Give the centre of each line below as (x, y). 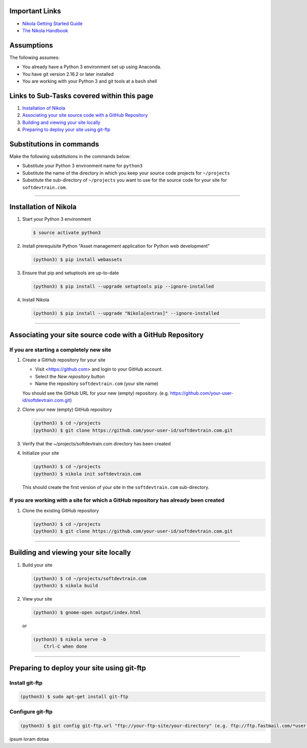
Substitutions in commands (54, 144)
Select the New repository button (70, 376)
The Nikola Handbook (45, 30)
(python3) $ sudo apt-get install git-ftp (74, 697)
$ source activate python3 (67, 233)
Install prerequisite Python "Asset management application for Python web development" (116, 246)
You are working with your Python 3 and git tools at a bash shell (90, 81)
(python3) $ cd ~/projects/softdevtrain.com (90, 578)
